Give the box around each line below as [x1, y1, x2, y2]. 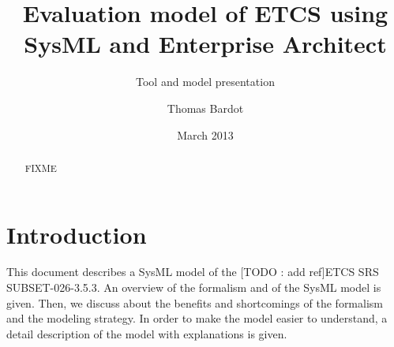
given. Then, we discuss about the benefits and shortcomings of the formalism [6, 294, 383, 311]
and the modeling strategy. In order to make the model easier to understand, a [6, 310, 388, 326]
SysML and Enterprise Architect [24, 28, 387, 60]
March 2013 [177, 126, 234, 143]
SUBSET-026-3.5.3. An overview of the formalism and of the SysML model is [6, 279, 381, 296]
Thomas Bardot [167, 99, 244, 116]
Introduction [6, 218, 147, 250]
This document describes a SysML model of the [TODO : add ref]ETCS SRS [6, 263, 379, 280]
